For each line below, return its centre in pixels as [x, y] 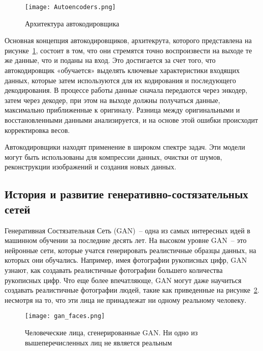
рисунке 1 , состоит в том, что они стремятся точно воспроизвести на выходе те [128, 50]
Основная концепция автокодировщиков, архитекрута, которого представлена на [128, 40]
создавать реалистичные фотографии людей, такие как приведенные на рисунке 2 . [132, 290]
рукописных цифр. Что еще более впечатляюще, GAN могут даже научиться [123, 280]
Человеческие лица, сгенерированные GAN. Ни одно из [111, 332]
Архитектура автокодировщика [72, 23]
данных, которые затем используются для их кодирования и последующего [120, 80]
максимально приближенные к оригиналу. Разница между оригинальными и [122, 110]
